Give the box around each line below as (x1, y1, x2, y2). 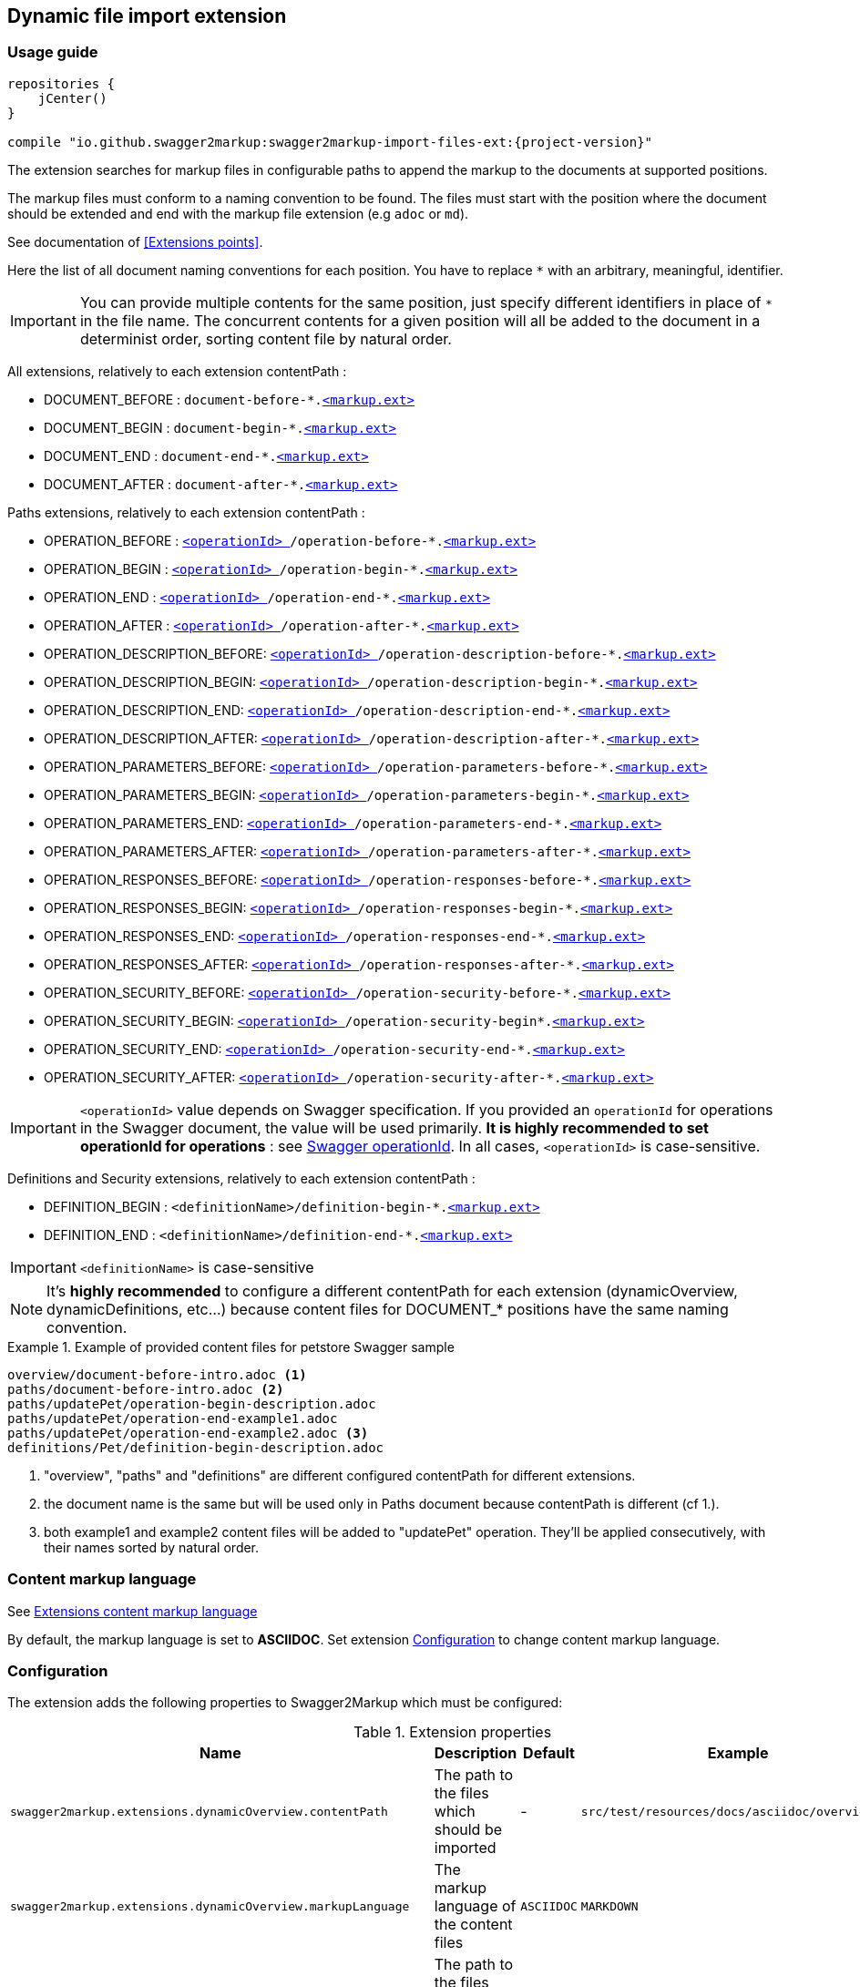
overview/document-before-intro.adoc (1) (7, 1367, 307, 1382)
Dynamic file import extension (7, 5, 287, 27)
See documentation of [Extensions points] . (7, 233, 263, 250)
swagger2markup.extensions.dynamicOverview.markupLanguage (10, 1899, 410, 1913)
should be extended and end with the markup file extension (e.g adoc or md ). (7, 205, 469, 221)
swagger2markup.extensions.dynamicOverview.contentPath (10, 1804, 388, 1818)
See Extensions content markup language (7, 1603, 258, 1619)
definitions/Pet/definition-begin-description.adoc (7, 1439, 384, 1455)
